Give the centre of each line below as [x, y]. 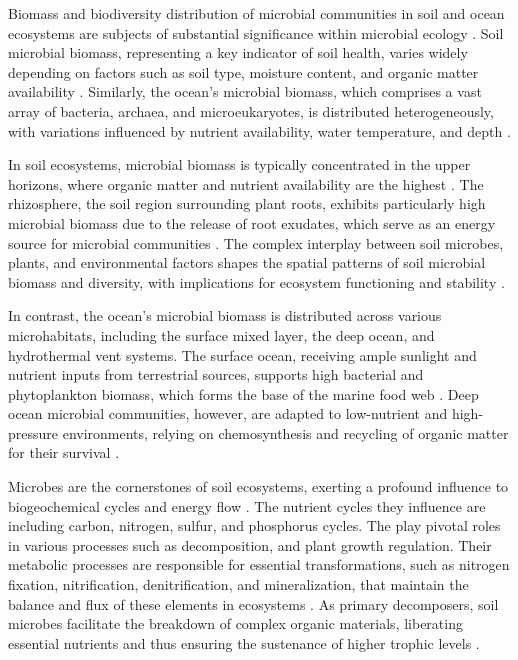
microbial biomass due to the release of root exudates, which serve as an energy [252, 222]
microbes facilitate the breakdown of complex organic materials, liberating [235, 623]
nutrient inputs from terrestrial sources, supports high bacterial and [216, 374]
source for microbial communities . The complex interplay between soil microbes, [256, 242]
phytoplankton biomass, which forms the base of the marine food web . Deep [243, 393]
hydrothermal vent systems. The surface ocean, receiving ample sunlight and [242, 354]
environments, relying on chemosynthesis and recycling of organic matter [285, 432]
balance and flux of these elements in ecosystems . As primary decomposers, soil [253, 603]
